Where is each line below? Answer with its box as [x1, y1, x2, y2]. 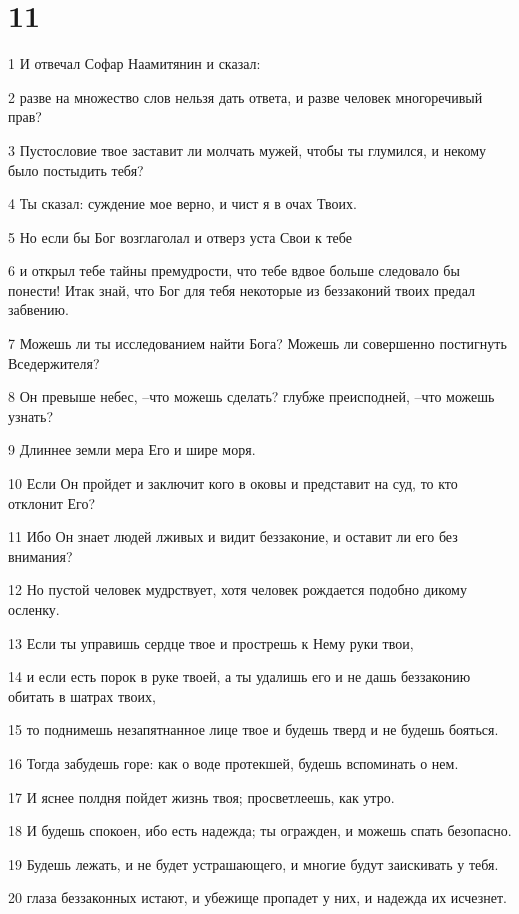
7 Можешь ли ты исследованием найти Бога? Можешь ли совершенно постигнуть [8, 333, 507, 354]
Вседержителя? [8, 352, 100, 373]
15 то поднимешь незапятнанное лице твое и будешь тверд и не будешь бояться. [8, 719, 499, 740]
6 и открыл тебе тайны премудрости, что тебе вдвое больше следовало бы [8, 260, 460, 281]
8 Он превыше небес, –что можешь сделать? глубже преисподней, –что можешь [8, 386, 495, 407]
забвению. [8, 299, 69, 320]
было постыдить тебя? [8, 159, 144, 180]
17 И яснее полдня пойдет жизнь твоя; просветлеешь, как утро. [8, 786, 395, 807]
